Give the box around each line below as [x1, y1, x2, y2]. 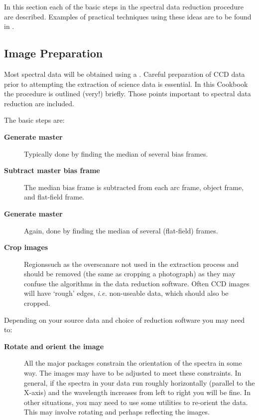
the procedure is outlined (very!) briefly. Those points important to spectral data [4, 88, 251, 99]
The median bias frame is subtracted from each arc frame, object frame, [24, 182, 244, 192]
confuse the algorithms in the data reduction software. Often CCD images [24, 278, 250, 288]
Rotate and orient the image [4, 341, 104, 351]
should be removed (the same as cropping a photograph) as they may [24, 268, 236, 279]
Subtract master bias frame [4, 165, 100, 176]
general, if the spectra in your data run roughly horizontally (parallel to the [24, 377, 255, 388]
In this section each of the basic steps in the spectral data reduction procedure [4, 1, 244, 11]
